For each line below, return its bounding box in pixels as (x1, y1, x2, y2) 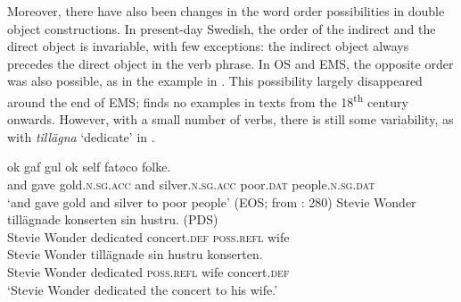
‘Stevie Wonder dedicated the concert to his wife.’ (7, 280, 278, 298)
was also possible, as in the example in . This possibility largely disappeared (7, 71, 423, 90)
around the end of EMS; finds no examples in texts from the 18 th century (7, 89, 408, 111)
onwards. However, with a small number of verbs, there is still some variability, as (7, 110, 454, 129)
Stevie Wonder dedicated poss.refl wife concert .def (7, 262, 290, 281)
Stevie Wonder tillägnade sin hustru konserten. (7, 245, 263, 264)
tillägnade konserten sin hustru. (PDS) (7, 210, 218, 229)
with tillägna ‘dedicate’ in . (7, 127, 155, 146)
